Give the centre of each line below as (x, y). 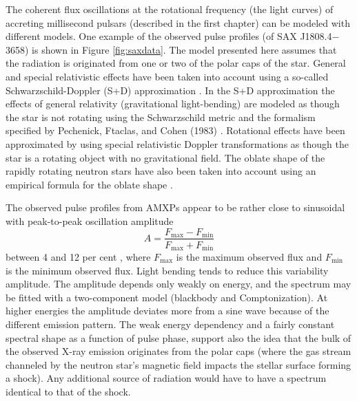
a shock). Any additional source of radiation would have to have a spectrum (166, 378)
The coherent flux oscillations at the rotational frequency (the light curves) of (170, 9)
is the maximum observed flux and (249, 257)
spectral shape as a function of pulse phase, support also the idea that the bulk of (178, 337)
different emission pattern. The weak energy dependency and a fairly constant (170, 324)
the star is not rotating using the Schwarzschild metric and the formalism (161, 117)
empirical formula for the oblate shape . (89, 184)
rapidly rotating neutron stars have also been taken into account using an (161, 171)
